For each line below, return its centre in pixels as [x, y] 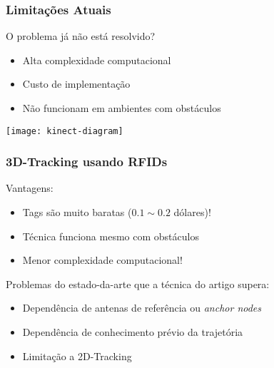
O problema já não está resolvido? [81, 36]
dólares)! [192, 212]
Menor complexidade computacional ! [102, 260]
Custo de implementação [76, 84]
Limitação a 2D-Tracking [77, 356]
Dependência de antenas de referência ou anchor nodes [142, 308]
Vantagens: [30, 188]
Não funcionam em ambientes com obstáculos [122, 108]
